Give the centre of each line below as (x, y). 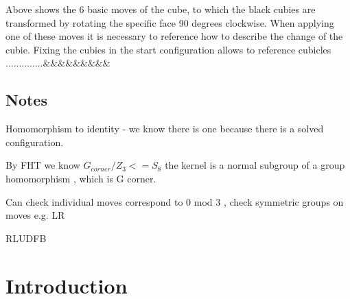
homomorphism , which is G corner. (81, 178)
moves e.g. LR (35, 215)
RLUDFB (26, 238)
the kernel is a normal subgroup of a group (255, 165)
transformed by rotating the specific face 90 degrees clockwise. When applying (170, 22)
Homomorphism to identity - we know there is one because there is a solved (165, 129)
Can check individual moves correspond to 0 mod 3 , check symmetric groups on (175, 201)
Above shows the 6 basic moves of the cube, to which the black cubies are (161, 9)
